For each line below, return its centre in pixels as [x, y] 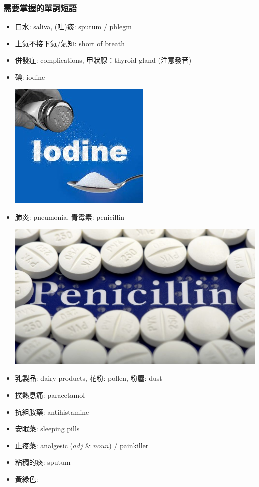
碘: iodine [30, 77]
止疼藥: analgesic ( [44, 445]
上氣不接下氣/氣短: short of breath [70, 43]
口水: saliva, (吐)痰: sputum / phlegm [73, 27]
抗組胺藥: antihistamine [52, 412]
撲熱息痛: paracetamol [50, 395]
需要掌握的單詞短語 [40, 8]
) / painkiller [129, 445]
